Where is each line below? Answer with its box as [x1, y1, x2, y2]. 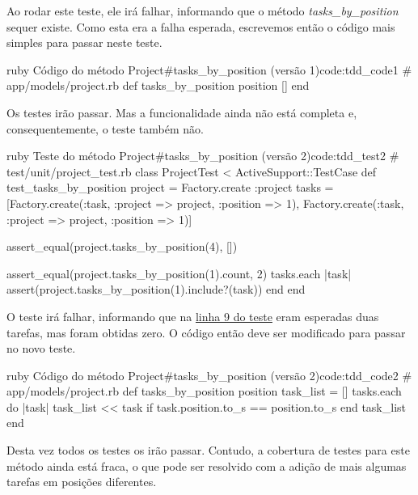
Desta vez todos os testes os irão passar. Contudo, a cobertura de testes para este [6, 442, 410, 459]
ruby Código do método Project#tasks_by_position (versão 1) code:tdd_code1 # [6, 61, 412, 78]
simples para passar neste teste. [6, 34, 163, 51]
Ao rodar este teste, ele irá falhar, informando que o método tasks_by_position [6, 2, 399, 19]
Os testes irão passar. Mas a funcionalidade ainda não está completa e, [6, 104, 357, 121]
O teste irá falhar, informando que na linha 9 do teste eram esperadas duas [6, 307, 379, 324]
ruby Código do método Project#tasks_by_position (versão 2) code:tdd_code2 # [6, 366, 412, 383]
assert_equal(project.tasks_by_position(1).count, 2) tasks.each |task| [6, 264, 352, 281]
